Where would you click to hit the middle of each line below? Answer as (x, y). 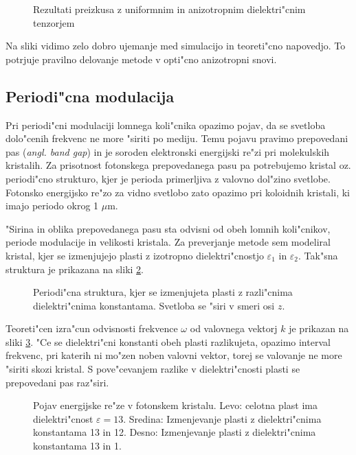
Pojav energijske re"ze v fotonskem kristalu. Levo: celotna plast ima (175, 405)
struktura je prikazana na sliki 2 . (75, 269)
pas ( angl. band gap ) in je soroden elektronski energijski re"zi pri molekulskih (168, 151)
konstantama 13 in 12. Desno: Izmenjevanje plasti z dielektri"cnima (175, 432)
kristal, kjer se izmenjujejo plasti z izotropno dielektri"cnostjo (135, 255)
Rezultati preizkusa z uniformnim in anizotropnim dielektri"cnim (169, 9)
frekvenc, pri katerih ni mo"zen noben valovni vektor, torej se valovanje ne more (174, 355)
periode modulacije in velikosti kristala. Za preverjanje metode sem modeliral (168, 242)
